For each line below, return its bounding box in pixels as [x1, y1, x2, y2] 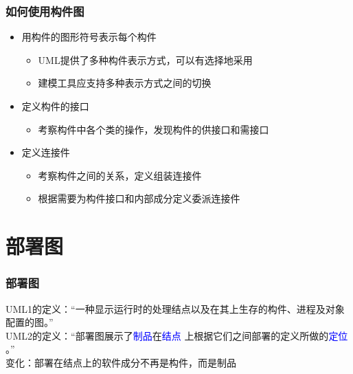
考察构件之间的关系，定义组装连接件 [38, 168, 202, 182]
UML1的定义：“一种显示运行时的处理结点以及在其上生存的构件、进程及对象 [5, 301, 345, 316]
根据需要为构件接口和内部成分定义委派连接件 [38, 191, 240, 206]
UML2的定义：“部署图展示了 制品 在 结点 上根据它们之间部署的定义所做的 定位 [5, 328, 348, 342]
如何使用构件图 [5, 2, 84, 19]
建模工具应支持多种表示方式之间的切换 [38, 76, 212, 90]
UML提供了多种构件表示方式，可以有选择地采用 [38, 52, 253, 67]
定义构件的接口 [21, 99, 89, 113]
